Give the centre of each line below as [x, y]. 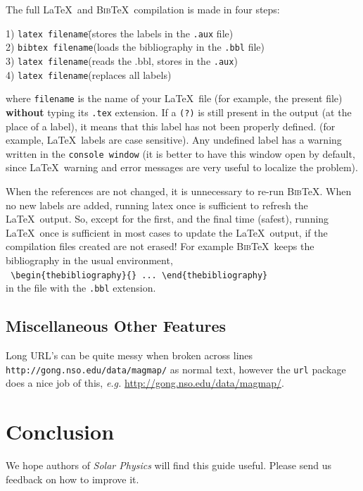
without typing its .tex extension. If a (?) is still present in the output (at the [179, 112]
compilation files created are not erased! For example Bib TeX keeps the [160, 246]
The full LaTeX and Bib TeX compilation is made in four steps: [143, 9]
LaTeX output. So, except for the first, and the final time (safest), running [167, 219]
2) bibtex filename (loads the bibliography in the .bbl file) [135, 47]
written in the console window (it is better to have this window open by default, [180, 153]
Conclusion [60, 431]
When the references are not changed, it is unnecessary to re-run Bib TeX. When [179, 191]
